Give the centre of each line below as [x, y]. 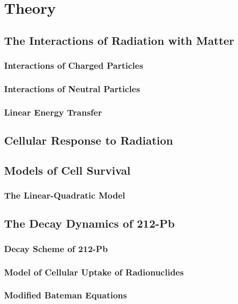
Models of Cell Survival [67, 170]
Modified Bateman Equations [65, 295]
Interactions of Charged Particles [74, 65]
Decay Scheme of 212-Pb [56, 248]
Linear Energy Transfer [53, 112]
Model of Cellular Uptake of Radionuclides [94, 272]
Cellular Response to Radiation [89, 140]
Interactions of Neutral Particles [72, 88]
